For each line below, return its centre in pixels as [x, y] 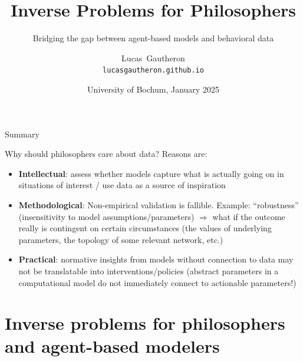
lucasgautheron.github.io [153, 70]
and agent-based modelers [112, 346]
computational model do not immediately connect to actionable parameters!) [157, 282]
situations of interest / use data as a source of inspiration [122, 185]
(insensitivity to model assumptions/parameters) [106, 216]
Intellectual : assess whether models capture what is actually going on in [151, 173]
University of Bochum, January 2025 [153, 89]
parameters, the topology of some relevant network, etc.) [121, 239]
